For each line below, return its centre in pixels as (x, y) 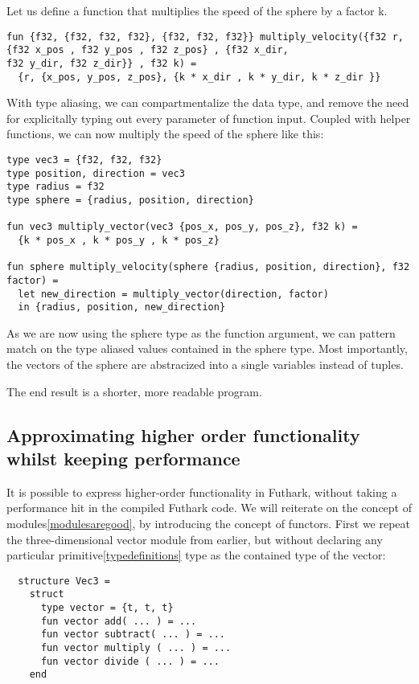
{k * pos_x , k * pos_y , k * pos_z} (119, 240)
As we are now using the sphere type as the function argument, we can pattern (201, 332)
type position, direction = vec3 (96, 173)
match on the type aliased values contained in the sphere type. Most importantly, (207, 348)
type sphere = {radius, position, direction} (130, 200)
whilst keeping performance (123, 459)
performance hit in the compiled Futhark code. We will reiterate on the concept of (209, 508)
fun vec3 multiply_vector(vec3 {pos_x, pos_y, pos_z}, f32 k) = (182, 227)
